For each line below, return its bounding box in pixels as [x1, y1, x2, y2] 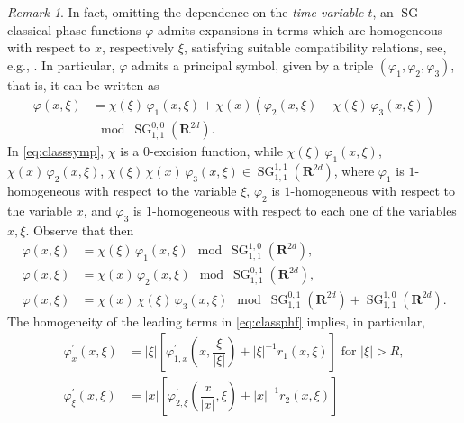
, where [333, 161, 375, 180]
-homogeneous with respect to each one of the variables [152, 201, 457, 220]
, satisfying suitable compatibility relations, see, [183, 38, 447, 57]
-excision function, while [150, 142, 283, 161]
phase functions [55, 20, 141, 39]
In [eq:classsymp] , [7, 142, 105, 161]
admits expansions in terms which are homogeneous [157, 20, 443, 39]
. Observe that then [25, 220, 134, 239]
